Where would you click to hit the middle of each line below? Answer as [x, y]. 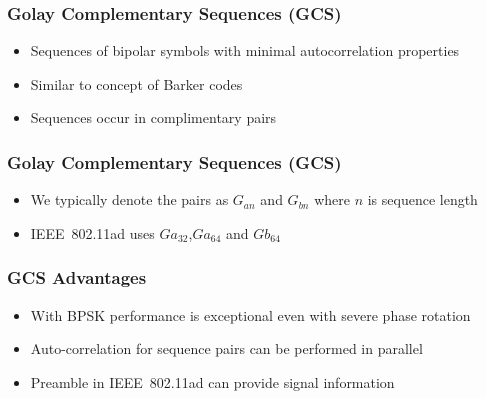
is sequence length [422, 199]
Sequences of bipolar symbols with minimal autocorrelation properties [245, 50]
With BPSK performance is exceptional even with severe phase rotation [250, 314]
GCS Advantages [77, 277]
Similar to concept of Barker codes [136, 83]
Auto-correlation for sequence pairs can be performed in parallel [226, 348]
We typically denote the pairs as [129, 199]
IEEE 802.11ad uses [92, 232]
